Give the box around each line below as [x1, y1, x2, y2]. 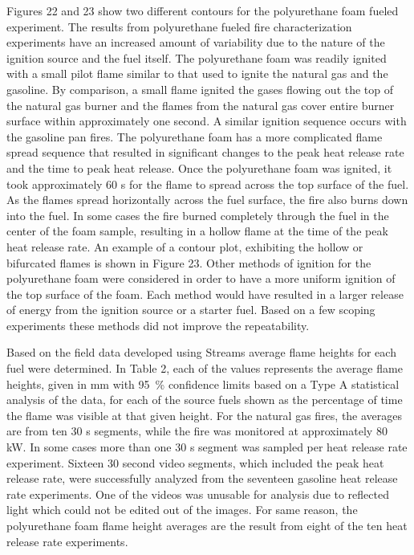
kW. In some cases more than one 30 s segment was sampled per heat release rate [6, 439, 408, 455]
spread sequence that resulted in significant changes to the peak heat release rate [6, 144, 404, 161]
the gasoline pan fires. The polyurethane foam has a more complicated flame [6, 128, 383, 145]
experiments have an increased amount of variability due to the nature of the [6, 34, 385, 51]
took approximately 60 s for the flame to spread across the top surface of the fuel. [6, 175, 409, 192]
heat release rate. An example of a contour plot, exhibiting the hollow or [6, 238, 363, 255]
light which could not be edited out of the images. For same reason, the [6, 501, 358, 518]
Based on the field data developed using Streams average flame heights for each [6, 344, 396, 361]
